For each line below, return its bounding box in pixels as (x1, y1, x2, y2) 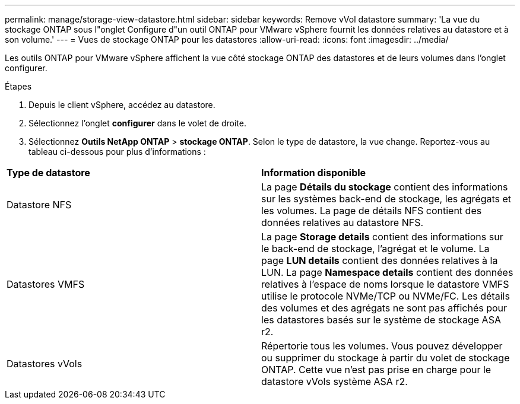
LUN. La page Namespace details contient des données (261, 266, 513, 278)
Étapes (5, 81, 32, 91)
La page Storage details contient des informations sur (261, 231, 503, 243)
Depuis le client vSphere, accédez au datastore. (28, 100, 215, 110)
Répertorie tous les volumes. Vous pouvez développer (261, 340, 503, 352)
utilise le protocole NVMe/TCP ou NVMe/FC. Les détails (261, 290, 510, 302)
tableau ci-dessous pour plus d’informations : (28, 147, 206, 157)
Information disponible (261, 167, 366, 179)
